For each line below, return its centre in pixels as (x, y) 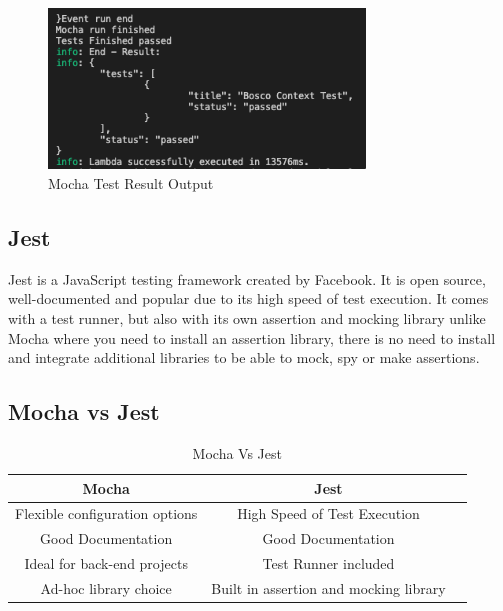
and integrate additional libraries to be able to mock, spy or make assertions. (244, 357)
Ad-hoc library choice (106, 587)
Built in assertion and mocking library (328, 587)
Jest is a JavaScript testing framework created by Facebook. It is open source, (247, 278)
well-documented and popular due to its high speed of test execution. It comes (248, 298)
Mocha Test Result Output (131, 182)
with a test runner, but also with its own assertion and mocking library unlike (247, 317)
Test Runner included (328, 563)
